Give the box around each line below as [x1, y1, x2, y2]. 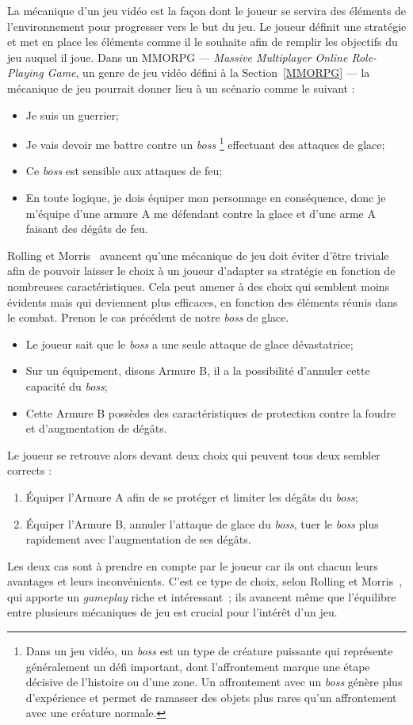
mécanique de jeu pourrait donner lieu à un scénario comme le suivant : [7, 79, 355, 96]
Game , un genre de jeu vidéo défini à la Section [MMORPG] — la [47, 64, 370, 81]
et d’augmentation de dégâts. [25, 420, 167, 437]
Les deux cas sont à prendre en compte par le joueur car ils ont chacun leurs [7, 557, 378, 574]
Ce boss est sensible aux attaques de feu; [25, 162, 223, 179]
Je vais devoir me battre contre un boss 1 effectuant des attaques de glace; [25, 134, 385, 152]
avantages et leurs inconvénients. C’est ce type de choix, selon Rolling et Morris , [7, 573, 403, 590]
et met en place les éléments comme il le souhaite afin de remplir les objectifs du [7, 33, 398, 50]
